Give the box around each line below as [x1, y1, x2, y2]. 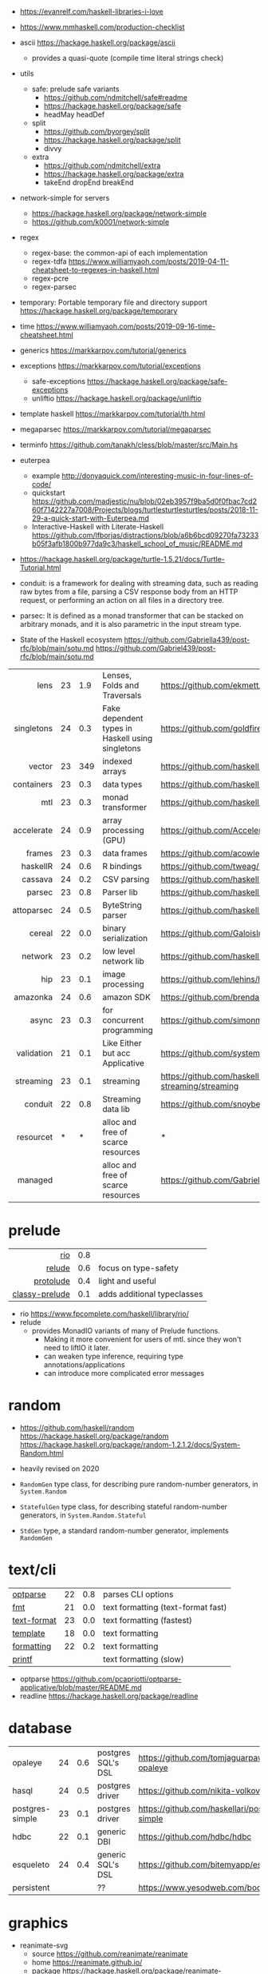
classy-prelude [12, 1288, 70, 1299]
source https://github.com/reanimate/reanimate [31, 1948, 188, 1958]
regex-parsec [31, 282, 77, 291]
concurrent [102, 1015, 144, 1026]
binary [102, 923, 127, 934]
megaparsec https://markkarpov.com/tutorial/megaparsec [19, 425, 211, 434]
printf [12, 1653, 33, 1665]
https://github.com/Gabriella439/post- [124, 635, 250, 644]
